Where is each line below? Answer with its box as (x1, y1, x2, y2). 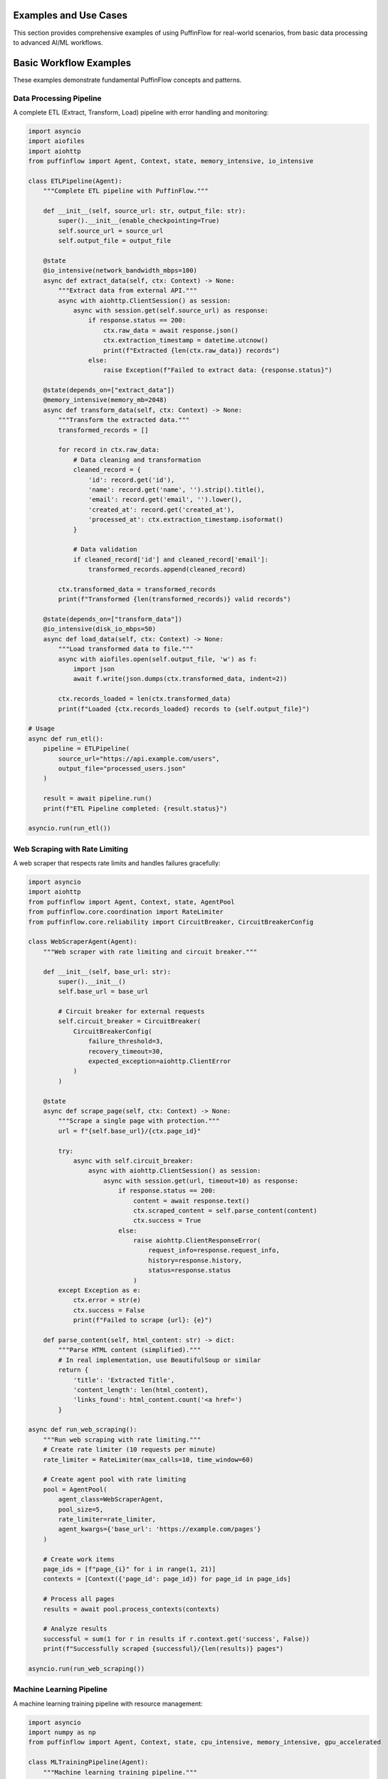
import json (73, 665, 115, 673)
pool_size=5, (58, 1505, 104, 1514)
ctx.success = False (73, 1306, 145, 1314)
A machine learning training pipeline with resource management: (13, 1699, 203, 1708)
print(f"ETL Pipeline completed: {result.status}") (43, 804, 228, 813)
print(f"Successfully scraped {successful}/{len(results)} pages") (43, 1645, 284, 1653)
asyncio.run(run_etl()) (28, 824, 112, 833)
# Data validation (73, 545, 138, 554)
